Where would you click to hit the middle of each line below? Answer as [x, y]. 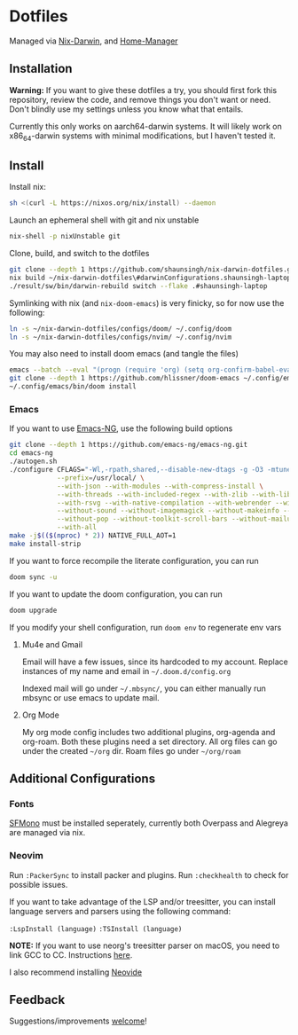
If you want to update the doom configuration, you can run [116, 594]
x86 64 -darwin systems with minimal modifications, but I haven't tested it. [143, 137]
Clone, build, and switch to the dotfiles [79, 254]
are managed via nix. [47, 833]
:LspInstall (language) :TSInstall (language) [96, 929]
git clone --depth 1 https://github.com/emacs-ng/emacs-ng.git [129, 445]
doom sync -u [33, 577]
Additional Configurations [82, 778]
